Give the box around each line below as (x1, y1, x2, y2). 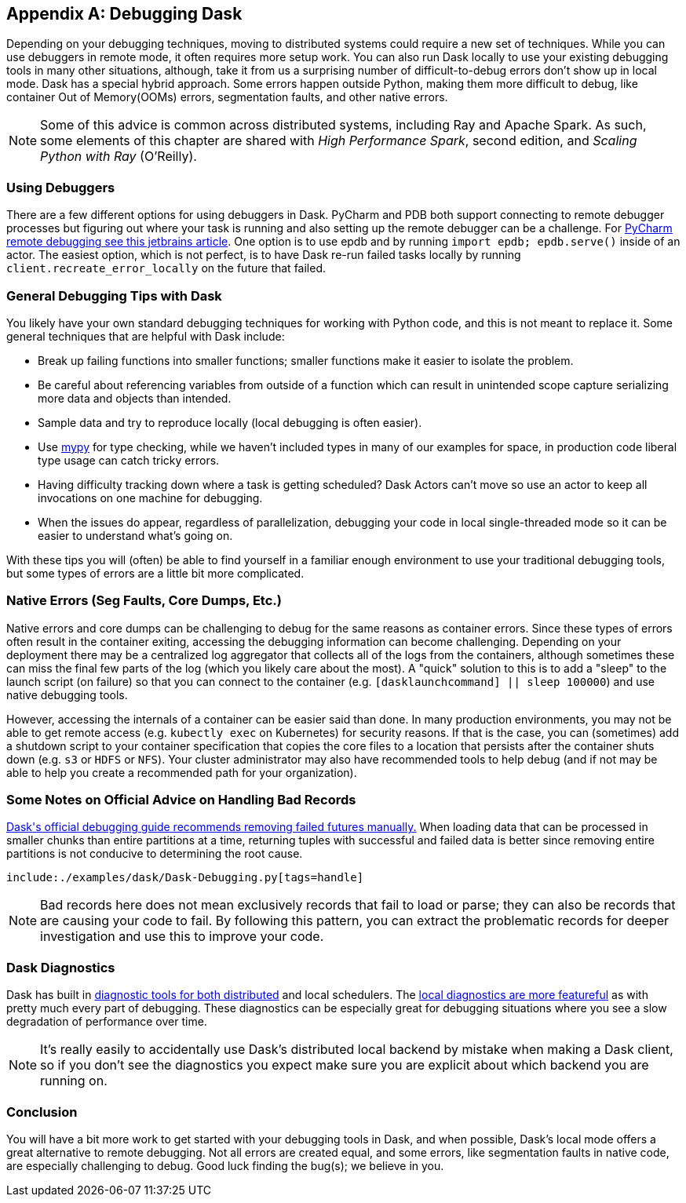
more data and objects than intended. (38, 391, 232, 405)
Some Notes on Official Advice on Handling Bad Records (6, 792, 356, 808)
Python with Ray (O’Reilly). (40, 148, 197, 165)
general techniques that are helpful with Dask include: (6, 329, 285, 343)
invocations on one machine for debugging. (38, 490, 263, 505)
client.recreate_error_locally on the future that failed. (6, 261, 327, 275)
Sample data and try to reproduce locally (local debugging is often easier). (38, 415, 422, 429)
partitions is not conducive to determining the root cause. (6, 847, 303, 861)
